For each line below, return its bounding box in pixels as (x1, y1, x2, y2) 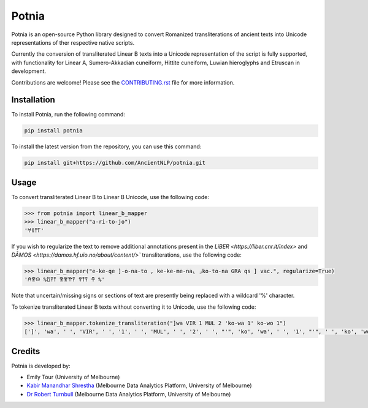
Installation (11, 95, 55, 105)
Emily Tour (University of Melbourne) (26, 374, 120, 381)
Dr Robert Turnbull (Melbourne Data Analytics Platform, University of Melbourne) (26, 390, 231, 398)
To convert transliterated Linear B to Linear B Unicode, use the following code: (11, 193, 210, 200)
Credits (11, 346, 40, 357)
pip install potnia (24, 127, 83, 134)
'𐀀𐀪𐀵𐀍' (24, 227, 44, 234)
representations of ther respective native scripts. (11, 39, 135, 46)
